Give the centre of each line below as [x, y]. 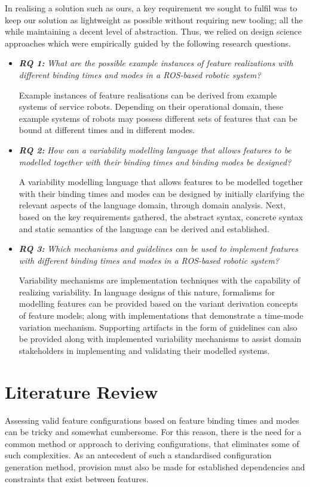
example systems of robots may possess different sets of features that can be [158, 118]
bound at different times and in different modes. [107, 130]
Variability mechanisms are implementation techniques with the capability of [159, 280]
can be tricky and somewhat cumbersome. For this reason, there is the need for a [153, 432]
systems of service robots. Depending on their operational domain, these [151, 107]
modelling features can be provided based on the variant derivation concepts [158, 303]
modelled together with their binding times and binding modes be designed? [155, 161]
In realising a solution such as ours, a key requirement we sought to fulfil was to [151, 8]
